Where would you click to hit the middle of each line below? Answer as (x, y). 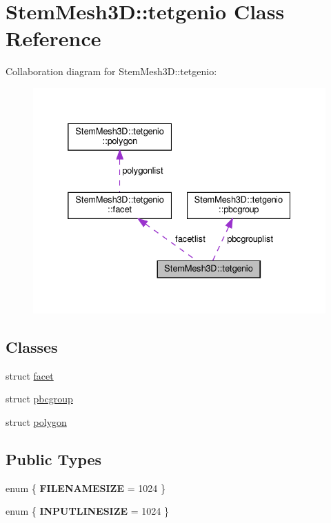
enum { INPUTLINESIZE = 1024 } (88, 511)
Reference (53, 38)
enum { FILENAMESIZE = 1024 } (86, 488)
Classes (32, 347)
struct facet (30, 375)
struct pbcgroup (39, 399)
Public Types (54, 459)
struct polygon (36, 422)
